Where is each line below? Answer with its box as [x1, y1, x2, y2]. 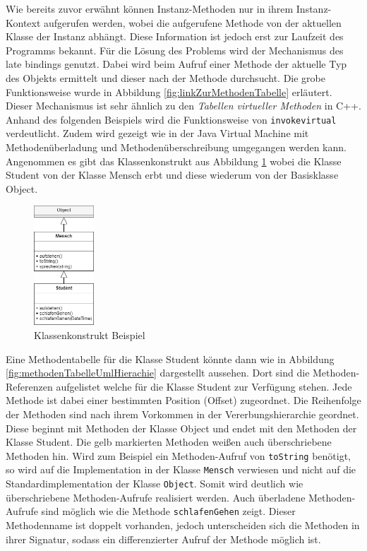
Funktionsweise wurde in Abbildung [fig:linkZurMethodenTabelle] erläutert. [6, 84, 332, 99]
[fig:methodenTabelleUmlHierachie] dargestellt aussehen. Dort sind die [6, 365, 310, 380]
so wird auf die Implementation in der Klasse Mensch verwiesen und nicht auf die [6, 462, 356, 477]
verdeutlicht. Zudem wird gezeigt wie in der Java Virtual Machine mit [6, 126, 309, 141]
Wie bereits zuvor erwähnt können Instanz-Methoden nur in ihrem [6, 1, 294, 16]
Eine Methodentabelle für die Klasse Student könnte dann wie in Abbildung [6, 351, 335, 366]
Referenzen [6, 379, 53, 393]
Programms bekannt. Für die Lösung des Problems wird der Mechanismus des [6, 42, 344, 57]
